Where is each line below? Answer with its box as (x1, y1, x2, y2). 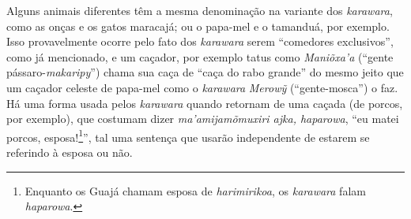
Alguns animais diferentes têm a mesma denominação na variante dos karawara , (6, 2, 393, 18)
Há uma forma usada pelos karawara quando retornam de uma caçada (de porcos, (6, 95, 403, 111)
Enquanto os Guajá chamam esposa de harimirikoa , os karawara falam (25, 182, 366, 199)
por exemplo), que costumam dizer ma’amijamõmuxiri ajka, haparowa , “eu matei (6, 110, 399, 127)
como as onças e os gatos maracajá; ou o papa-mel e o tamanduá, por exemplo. (6, 17, 390, 34)
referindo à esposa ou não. (6, 144, 133, 160)
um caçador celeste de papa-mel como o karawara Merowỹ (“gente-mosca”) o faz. (6, 79, 398, 95)
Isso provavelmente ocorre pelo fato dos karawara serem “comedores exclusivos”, (6, 33, 394, 50)
